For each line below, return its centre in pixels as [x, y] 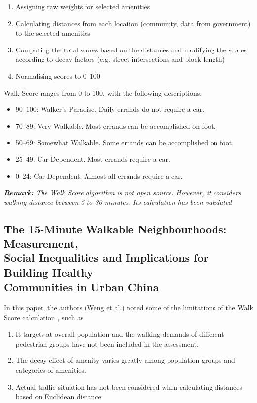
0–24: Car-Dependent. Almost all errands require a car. [99, 176]
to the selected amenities [53, 33]
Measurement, [41, 243]
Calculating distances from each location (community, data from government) [133, 23]
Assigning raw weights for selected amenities [83, 6]
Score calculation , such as [44, 317]
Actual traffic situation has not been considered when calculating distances [129, 386]
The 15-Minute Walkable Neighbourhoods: [115, 228]
